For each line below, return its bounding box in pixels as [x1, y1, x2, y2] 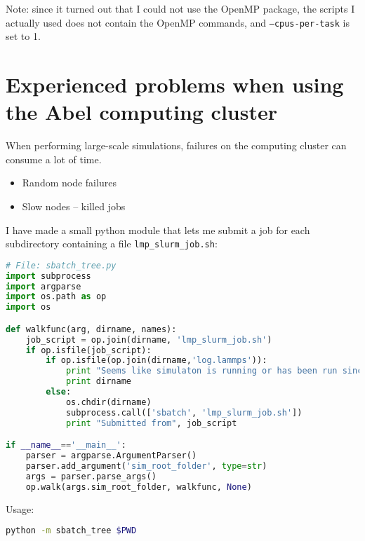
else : [46, 387, 72, 397]
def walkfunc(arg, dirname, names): [6, 324, 177, 334]
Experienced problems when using [6, 70, 344, 99]
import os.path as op [6, 292, 107, 302]
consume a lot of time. [6, 151, 102, 166]
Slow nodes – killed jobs [22, 198, 126, 213]
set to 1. [6, 29, 41, 43]
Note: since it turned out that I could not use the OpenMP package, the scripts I [6, 1, 355, 15]
